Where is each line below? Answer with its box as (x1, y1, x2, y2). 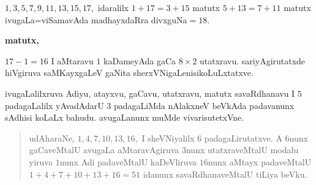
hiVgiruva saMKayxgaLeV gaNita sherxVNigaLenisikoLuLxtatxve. (5, 66, 254, 79)
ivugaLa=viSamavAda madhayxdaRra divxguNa (5, 13, 187, 26)
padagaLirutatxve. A (204, 131, 282, 144)
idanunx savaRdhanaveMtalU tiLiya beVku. (143, 167, 307, 180)
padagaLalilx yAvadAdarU (5, 99, 104, 111)
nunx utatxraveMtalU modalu (186, 143, 299, 156)
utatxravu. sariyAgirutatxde (199, 54, 306, 67)
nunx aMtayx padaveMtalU (208, 155, 312, 168)
